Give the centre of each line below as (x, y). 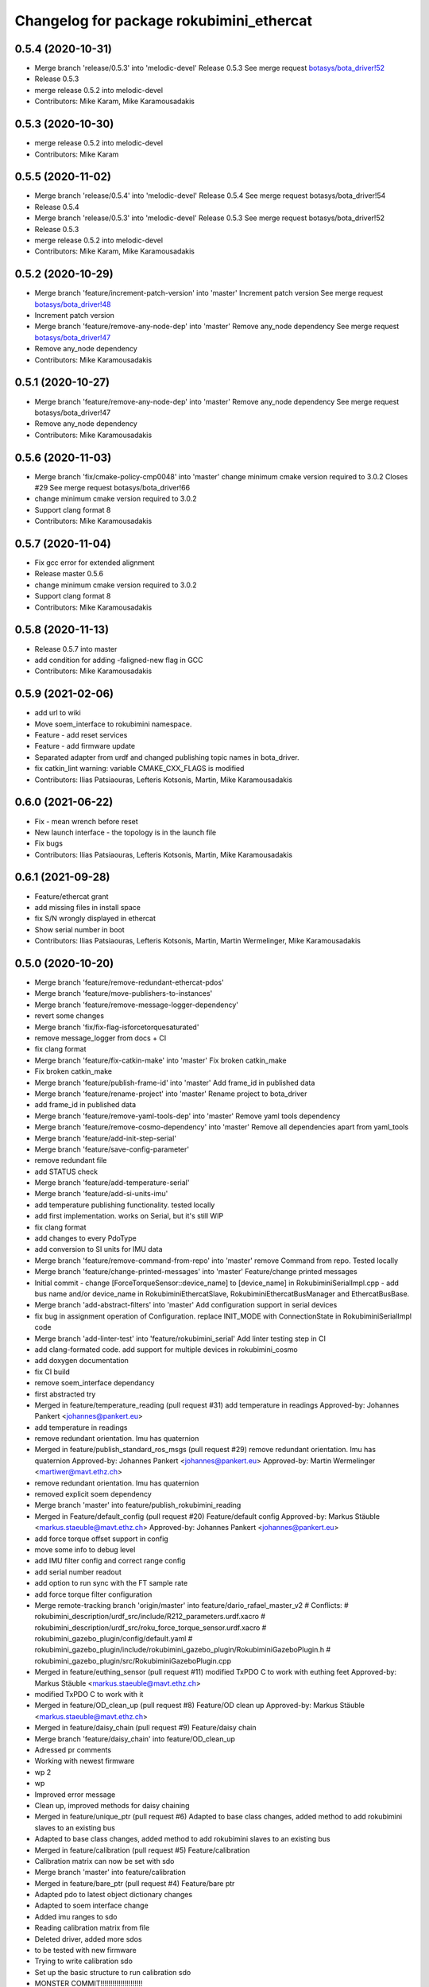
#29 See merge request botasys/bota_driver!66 (112, 488)
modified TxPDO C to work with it (89, 1695)
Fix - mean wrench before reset (86, 821)
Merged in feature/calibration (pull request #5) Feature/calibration (142, 1850)
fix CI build (52, 1372)
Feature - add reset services (81, 735)
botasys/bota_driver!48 (73, 304)
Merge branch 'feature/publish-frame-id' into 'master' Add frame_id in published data (175, 1083)
